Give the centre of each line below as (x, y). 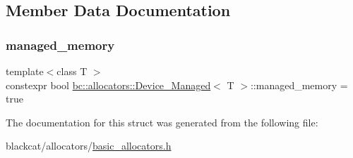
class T (72, 71)
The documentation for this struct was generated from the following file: (162, 122)
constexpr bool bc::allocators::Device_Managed (108, 85)
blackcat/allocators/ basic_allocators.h (89, 146)
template (25, 71)
